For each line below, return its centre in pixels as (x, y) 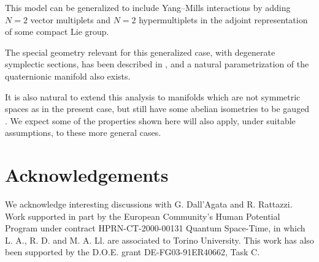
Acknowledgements (87, 175)
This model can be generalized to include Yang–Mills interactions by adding (148, 7)
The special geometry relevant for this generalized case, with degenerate (140, 52)
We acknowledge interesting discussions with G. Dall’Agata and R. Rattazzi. (149, 204)
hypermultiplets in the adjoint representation (223, 19)
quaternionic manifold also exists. (68, 76)
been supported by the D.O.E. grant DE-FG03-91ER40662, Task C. (133, 252)
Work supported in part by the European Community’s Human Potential (143, 216)
